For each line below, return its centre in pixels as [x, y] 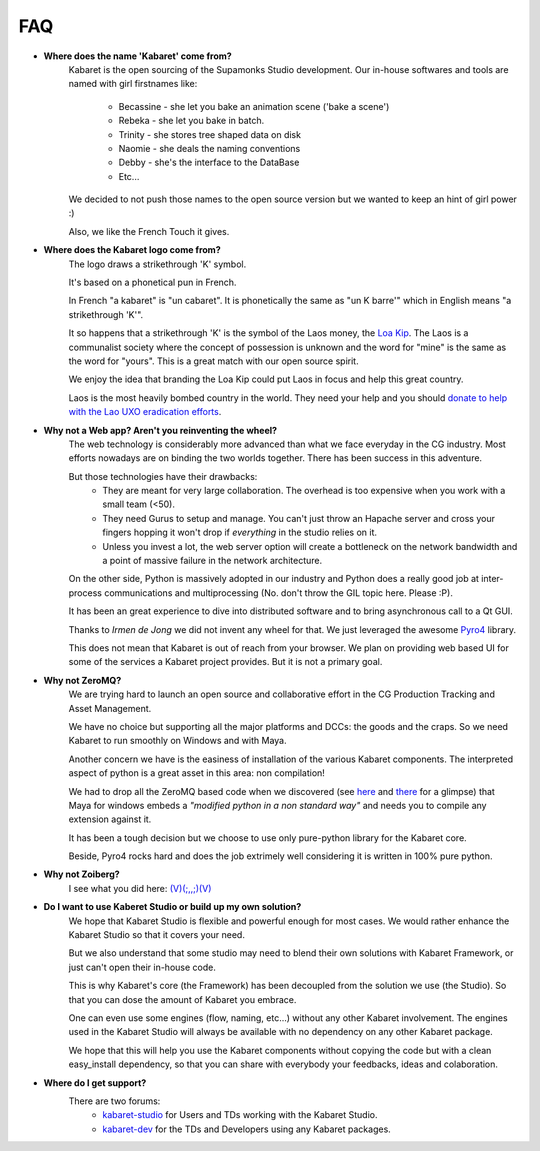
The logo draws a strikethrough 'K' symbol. [157, 264]
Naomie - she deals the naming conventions [209, 148]
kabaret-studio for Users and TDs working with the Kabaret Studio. [240, 1115]
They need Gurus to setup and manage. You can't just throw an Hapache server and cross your [298, 518]
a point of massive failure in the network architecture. [212, 561]
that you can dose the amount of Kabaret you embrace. [182, 999]
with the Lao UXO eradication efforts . [145, 412]
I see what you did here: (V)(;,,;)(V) [140, 888]
